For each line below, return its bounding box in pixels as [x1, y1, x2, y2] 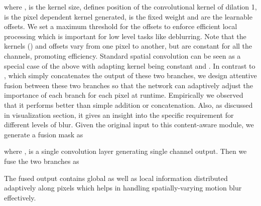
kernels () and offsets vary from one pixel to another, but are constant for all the [4, 41, 252, 51]
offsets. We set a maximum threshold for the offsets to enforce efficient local [4, 21, 237, 32]
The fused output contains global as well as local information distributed [4, 172, 228, 183]
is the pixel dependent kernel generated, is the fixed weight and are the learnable [4, 11, 252, 22]
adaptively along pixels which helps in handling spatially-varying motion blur [4, 182, 242, 193]
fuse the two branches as [4, 155, 79, 166]
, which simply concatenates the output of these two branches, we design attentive [4, 70, 257, 81]
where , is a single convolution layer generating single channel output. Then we [4, 146, 247, 156]
